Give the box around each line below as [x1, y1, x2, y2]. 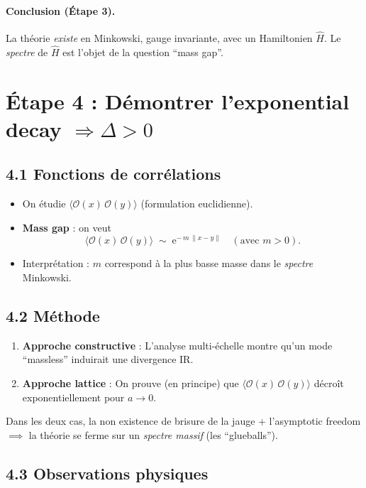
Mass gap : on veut [22, 219, 111, 234]
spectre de [6, 44, 48, 59]
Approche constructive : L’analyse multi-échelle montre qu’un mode [22, 337, 333, 352]
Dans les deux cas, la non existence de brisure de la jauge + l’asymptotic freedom [6, 413, 361, 428]
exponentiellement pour [22, 389, 125, 404]
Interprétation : [22, 256, 90, 271]
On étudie [22, 196, 66, 211]
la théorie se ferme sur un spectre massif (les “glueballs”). [28, 427, 278, 442]
